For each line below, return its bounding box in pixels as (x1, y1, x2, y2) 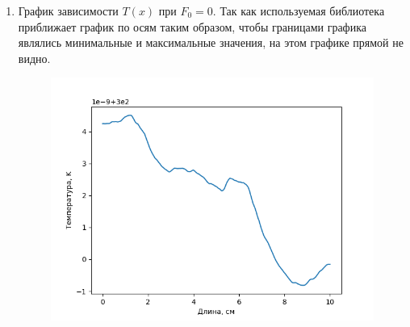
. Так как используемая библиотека (212, 2, 385, 19)
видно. (18, 49, 51, 66)
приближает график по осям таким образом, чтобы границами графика (18, 18, 366, 35)
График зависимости (18, 2, 119, 19)
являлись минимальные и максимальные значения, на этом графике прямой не (18, 34, 404, 51)
